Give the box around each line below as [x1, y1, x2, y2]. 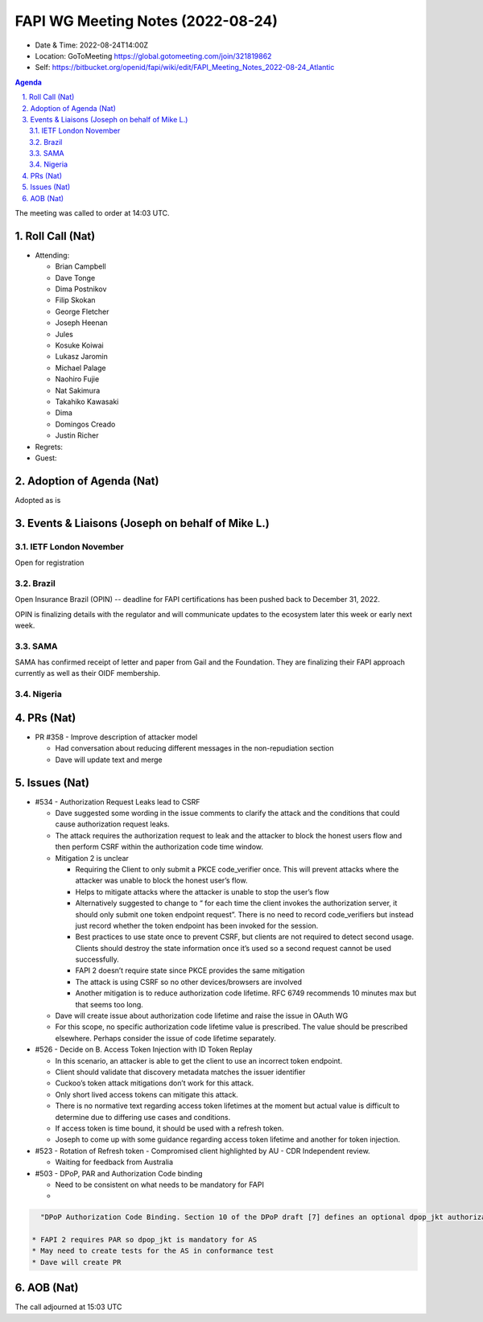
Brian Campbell [55, 262, 106, 271]
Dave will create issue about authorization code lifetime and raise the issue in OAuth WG [55, 1011, 349, 1021]
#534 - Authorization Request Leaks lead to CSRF [35, 797, 200, 806]
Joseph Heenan [55, 318, 108, 327]
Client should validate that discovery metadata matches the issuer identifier [55, 1067, 306, 1077]
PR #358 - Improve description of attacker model [35, 732, 198, 742]
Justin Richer [55, 430, 99, 440]
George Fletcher [55, 307, 109, 316]
